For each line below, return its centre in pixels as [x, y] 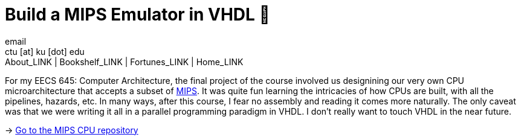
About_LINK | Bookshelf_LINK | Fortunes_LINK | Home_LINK [124, 62]
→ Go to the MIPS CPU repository [72, 130]
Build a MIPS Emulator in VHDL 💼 [138, 14]
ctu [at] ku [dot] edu [45, 51]
